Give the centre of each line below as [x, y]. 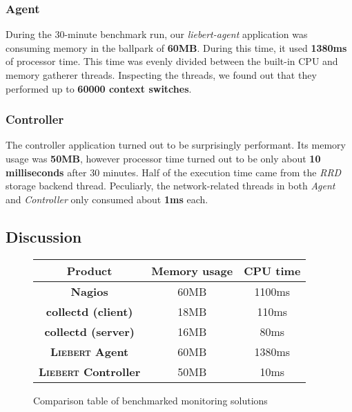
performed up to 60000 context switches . [99, 88]
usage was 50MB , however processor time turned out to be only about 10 [163, 158]
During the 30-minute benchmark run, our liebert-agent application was [157, 34]
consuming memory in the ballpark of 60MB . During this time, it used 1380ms [176, 47]
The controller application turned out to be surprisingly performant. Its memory [176, 145]
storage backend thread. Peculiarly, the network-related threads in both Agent [170, 186]
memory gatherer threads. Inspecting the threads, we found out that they [161, 75]
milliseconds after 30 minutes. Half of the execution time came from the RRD [174, 172]
